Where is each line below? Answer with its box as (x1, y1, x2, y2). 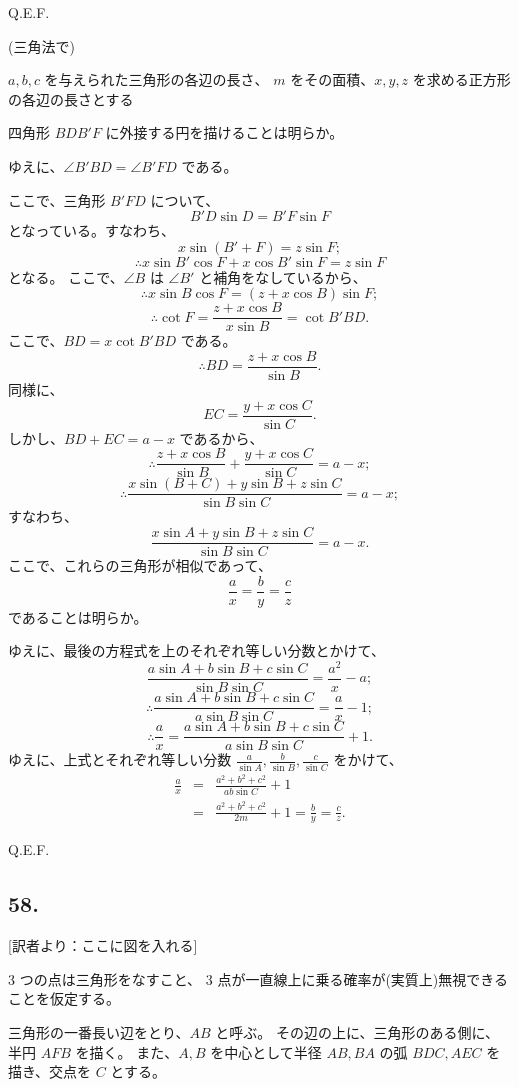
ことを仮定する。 (8, 988, 120, 1009)
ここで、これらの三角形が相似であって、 (8, 555, 272, 576)
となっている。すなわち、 (8, 220, 175, 241)
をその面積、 (290, 69, 375, 90)
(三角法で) (8, 35, 75, 56)
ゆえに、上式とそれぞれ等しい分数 (8, 749, 232, 770)
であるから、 (179, 427, 264, 448)
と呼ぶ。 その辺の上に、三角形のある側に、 (215, 1022, 500, 1043)
